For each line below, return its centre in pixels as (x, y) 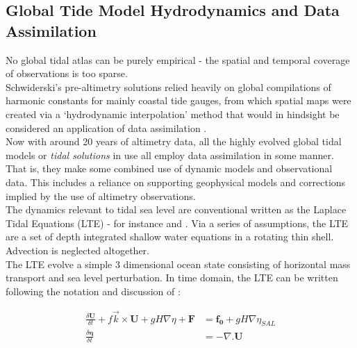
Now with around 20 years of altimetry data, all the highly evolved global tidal (174, 141)
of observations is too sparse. (67, 73)
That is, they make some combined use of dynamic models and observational (169, 168)
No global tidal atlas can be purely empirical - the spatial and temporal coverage (178, 59)
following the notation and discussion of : (93, 291)
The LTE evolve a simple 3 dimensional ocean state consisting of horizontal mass (178, 264)
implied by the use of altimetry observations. (101, 196)
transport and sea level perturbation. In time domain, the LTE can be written (172, 277)
